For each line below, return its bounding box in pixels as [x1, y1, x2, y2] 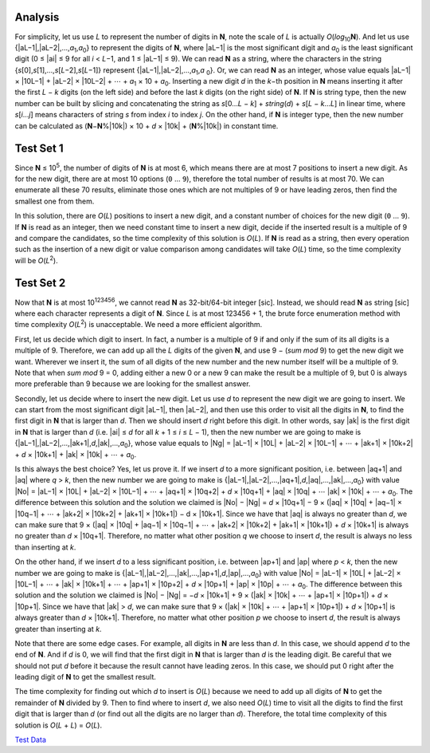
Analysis [14, 10, 60, 24]
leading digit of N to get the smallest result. [14, 672, 157, 682]
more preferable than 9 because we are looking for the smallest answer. [14, 379, 251, 388]
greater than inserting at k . [14, 624, 103, 633]
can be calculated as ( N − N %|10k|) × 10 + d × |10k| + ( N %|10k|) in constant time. [14, 120, 279, 131]
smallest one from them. [14, 196, 95, 206]
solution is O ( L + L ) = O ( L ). [14, 720, 103, 730]
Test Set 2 [14, 276, 66, 290]
